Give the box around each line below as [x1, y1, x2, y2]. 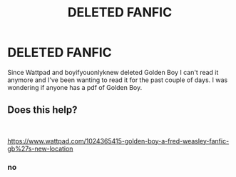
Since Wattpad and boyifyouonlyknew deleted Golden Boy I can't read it [7, 68, 219, 76]
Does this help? [7, 104, 78, 116]
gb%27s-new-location [7, 144, 73, 153]
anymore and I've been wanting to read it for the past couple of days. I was [7, 76, 228, 84]
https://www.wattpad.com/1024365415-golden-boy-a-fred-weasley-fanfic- [7, 136, 230, 145]
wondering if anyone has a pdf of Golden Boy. [7, 83, 143, 91]
